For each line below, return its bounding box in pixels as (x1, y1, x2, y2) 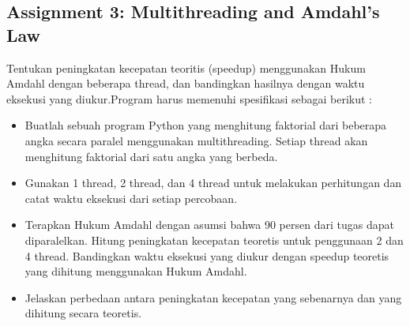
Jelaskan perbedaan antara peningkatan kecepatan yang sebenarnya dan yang (24, 289, 402, 305)
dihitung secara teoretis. (24, 305, 142, 321)
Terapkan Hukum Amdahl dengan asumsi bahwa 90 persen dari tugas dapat (24, 216, 394, 233)
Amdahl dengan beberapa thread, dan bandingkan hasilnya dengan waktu (6, 75, 365, 92)
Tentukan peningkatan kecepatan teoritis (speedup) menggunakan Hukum (6, 59, 366, 76)
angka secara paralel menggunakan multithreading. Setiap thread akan (24, 132, 368, 148)
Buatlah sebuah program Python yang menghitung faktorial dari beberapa (24, 117, 387, 133)
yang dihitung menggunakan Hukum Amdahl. (24, 263, 247, 279)
